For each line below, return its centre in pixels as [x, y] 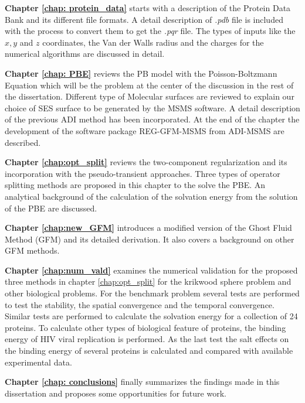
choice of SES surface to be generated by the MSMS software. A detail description [152, 107]
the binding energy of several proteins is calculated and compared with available [149, 351]
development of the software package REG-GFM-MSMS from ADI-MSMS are [145, 130]
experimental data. [38, 362]
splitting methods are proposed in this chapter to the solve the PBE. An [135, 185]
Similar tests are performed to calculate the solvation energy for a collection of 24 [151, 316]
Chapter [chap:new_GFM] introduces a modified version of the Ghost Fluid [148, 228]
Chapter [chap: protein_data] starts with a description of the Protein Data [148, 8]
